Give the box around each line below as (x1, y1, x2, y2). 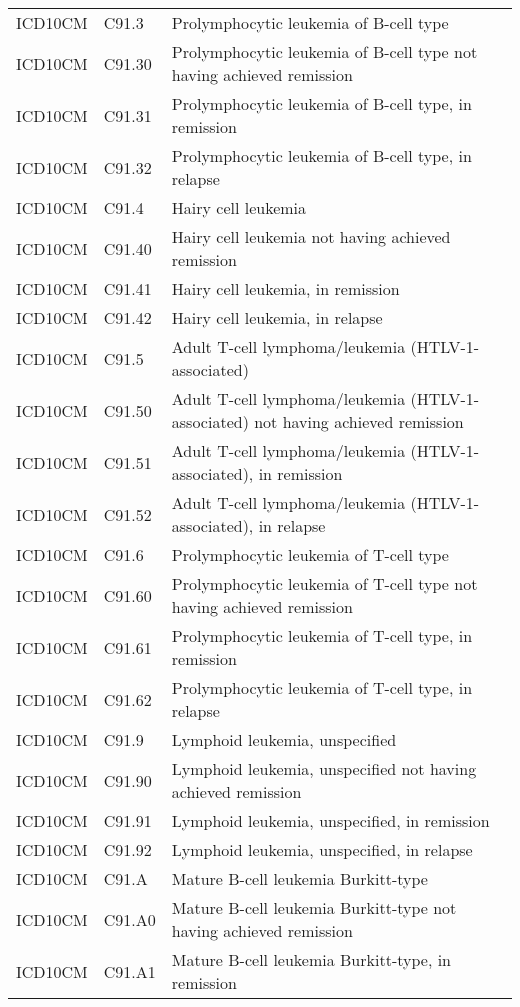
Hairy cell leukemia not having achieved (171, 225, 451, 248)
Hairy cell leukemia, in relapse (171, 306, 383, 329)
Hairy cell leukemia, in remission (171, 277, 400, 300)
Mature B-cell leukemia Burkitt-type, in (171, 948, 451, 971)
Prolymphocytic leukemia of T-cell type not (171, 572, 478, 595)
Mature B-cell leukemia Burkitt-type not (171, 896, 457, 919)
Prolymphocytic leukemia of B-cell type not (171, 40, 478, 63)
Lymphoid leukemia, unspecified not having (171, 757, 477, 780)
